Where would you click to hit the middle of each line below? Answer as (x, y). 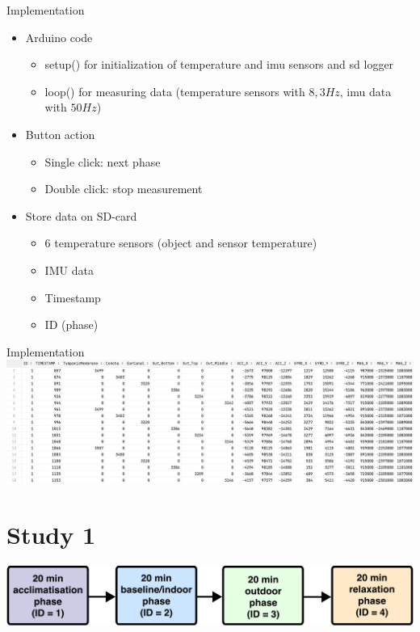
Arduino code (59, 37)
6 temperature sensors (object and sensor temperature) (181, 243)
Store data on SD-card (81, 215)
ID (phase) (71, 324)
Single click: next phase (103, 161)
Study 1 (51, 534)
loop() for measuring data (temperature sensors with (175, 91)
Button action (60, 134)
